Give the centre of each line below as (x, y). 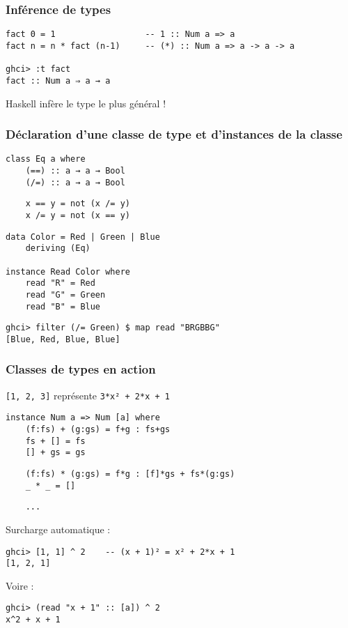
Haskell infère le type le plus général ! (86, 103)
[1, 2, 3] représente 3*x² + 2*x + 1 (88, 395)
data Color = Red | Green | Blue (83, 237)
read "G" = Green (65, 294)
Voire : (20, 585)
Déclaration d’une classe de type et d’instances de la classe (174, 134)
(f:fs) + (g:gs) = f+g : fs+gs (98, 430)
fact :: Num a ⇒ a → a (58, 81)
